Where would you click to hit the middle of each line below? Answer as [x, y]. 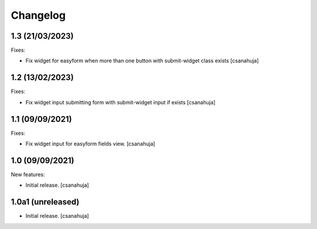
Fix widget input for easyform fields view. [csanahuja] [90, 144]
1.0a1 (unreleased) [45, 202]
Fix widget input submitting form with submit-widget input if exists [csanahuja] [120, 102]
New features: [28, 174]
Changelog [38, 15]
